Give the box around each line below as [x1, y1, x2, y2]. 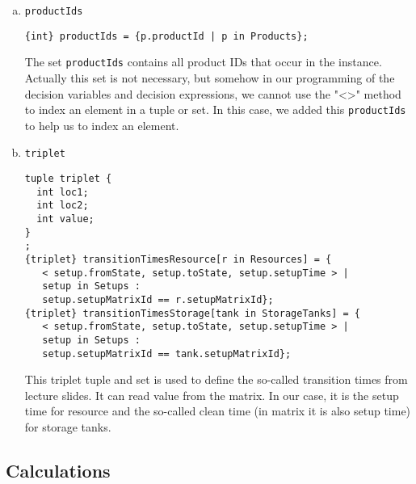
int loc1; [36, 186, 89, 198]
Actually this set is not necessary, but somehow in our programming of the [24, 69, 395, 86]
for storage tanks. [24, 419, 111, 436]
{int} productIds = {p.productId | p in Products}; [24, 30, 309, 42]
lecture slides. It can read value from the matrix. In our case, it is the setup [24, 386, 399, 403]
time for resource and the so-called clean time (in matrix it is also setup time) [24, 402, 411, 419]
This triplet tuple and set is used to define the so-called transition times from [24, 371, 408, 388]
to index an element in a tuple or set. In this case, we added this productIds [24, 101, 406, 118]
